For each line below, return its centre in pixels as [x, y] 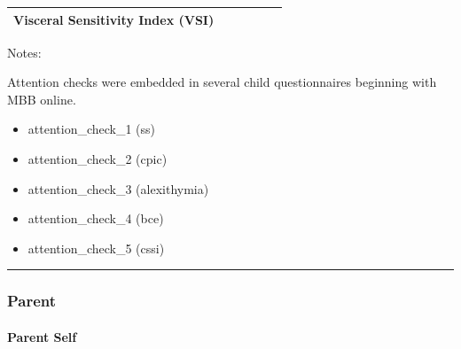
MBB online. [42, 99]
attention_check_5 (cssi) [96, 248]
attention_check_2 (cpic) [98, 158]
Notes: [24, 52]
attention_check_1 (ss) [92, 129]
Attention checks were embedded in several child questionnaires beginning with [222, 82]
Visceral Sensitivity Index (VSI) [114, 19]
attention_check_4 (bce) [96, 218]
